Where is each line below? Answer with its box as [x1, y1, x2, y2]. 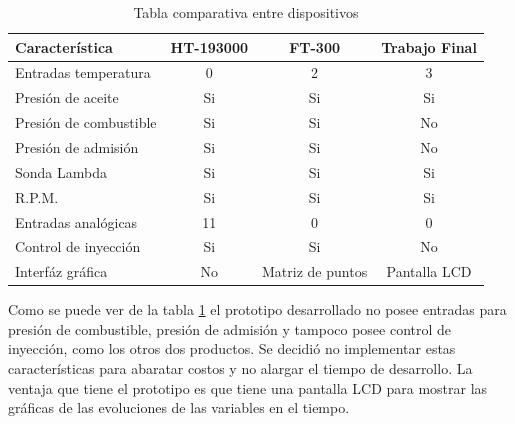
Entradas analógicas [15, 211, 138, 232]
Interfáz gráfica [15, 261, 108, 282]
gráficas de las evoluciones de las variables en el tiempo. [8, 397, 350, 418]
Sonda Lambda [15, 161, 107, 182]
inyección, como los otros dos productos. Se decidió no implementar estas [8, 338, 456, 359]
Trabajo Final [381, 36, 477, 57]
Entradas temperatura [15, 62, 151, 83]
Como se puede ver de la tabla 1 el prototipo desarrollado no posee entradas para [8, 299, 507, 320]
